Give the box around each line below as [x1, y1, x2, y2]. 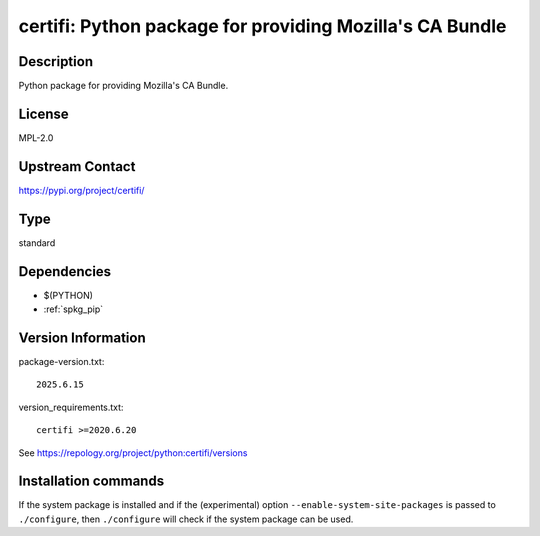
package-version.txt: [18, 355, 105, 367]
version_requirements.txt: [18, 401, 124, 413]
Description [18, 53, 94, 70]
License [18, 105, 69, 122]
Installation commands [18, 473, 165, 490]
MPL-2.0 [18, 131, 54, 144]
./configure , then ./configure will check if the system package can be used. [18, 513, 354, 525]
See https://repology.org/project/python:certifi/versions [18, 446, 248, 459]
